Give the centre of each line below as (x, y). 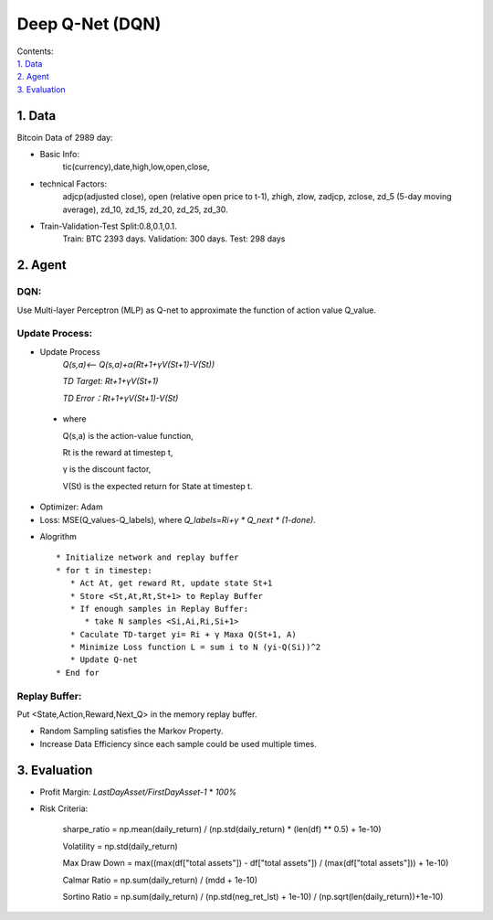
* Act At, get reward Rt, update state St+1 (171, 583)
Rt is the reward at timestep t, (118, 452)
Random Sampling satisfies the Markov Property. (131, 731)
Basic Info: (59, 155)
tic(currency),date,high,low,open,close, (136, 167)
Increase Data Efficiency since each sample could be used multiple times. (178, 743)
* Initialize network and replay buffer (147, 557)
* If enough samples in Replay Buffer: (159, 609)
